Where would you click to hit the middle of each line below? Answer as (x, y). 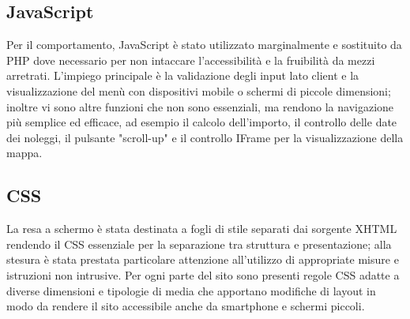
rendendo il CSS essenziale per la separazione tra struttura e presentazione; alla (199, 244)
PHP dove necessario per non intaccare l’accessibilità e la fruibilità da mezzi (191, 60)
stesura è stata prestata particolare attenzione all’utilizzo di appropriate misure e (203, 259)
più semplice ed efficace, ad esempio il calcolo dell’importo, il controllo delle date (202, 122)
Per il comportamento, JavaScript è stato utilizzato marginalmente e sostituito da (204, 45)
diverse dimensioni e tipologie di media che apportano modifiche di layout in (191, 290)
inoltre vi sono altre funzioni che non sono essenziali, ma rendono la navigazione (200, 106)
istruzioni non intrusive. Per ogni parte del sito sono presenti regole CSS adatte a (203, 274)
